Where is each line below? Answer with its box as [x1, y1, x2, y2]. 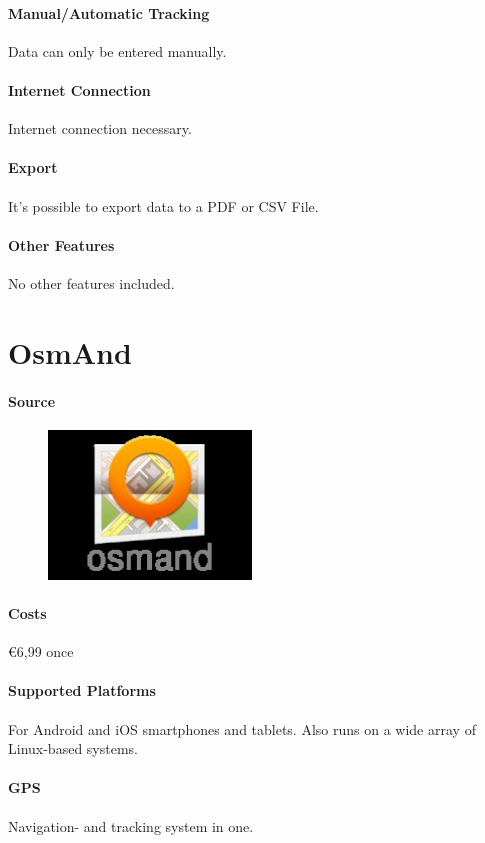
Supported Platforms [8, 680, 156, 701]
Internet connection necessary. [8, 118, 192, 139]
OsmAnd [8, 331, 132, 372]
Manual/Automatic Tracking [8, 2, 210, 23]
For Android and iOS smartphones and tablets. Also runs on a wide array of [8, 718, 476, 739]
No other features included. [8, 272, 175, 293]
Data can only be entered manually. [8, 40, 227, 61]
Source [8, 390, 56, 411]
